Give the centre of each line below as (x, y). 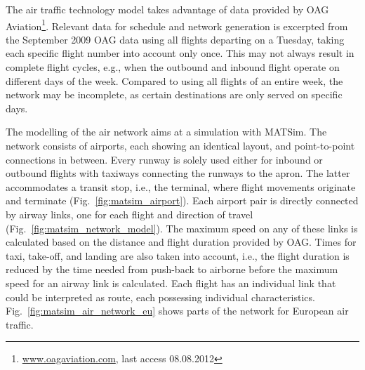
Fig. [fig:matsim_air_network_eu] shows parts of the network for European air (177, 311)
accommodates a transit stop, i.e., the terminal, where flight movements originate (181, 186)
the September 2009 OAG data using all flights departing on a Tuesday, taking (175, 39)
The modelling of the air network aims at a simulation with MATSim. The (166, 132)
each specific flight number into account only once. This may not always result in (180, 53)
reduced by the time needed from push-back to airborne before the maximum (172, 269)
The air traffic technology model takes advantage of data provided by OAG (167, 9)
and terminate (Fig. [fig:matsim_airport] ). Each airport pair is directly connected (182, 200)
